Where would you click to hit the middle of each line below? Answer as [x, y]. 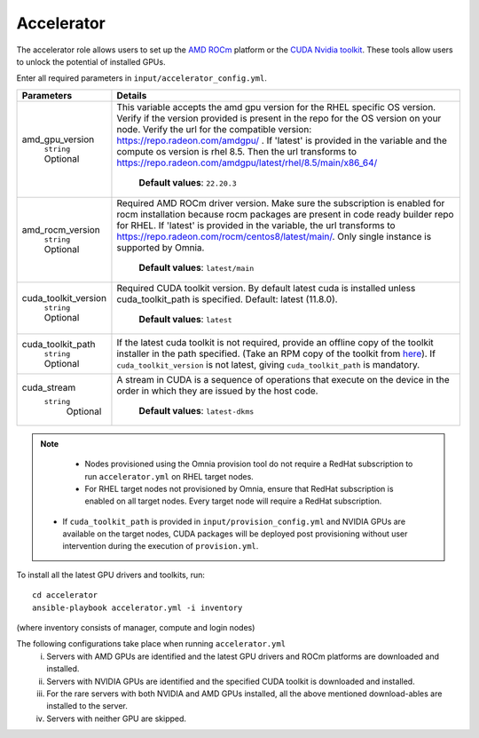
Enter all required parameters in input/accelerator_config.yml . [142, 78]
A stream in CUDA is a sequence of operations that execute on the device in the [283, 379]
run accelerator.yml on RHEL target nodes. [169, 476]
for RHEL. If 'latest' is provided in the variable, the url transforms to [256, 225]
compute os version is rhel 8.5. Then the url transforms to [236, 151]
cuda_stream [49, 388]
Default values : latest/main [196, 267]
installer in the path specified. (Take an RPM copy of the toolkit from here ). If [276, 353]
